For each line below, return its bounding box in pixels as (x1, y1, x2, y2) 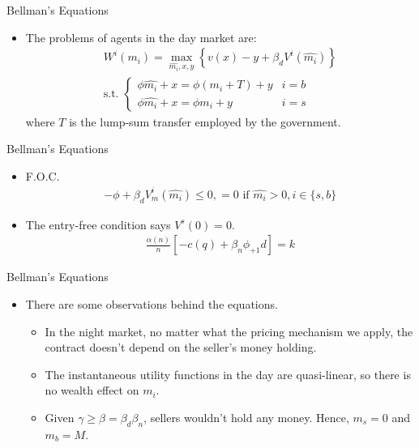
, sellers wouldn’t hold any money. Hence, (143, 408, 349, 425)
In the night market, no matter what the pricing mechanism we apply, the (45, 322, 413, 339)
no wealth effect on (45, 382, 139, 399)
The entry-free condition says (25, 215, 171, 233)
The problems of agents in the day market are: (25, 28, 257, 45)
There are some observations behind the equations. (25, 296, 278, 312)
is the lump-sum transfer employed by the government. (69, 113, 341, 130)
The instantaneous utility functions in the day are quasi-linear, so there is (45, 365, 411, 382)
